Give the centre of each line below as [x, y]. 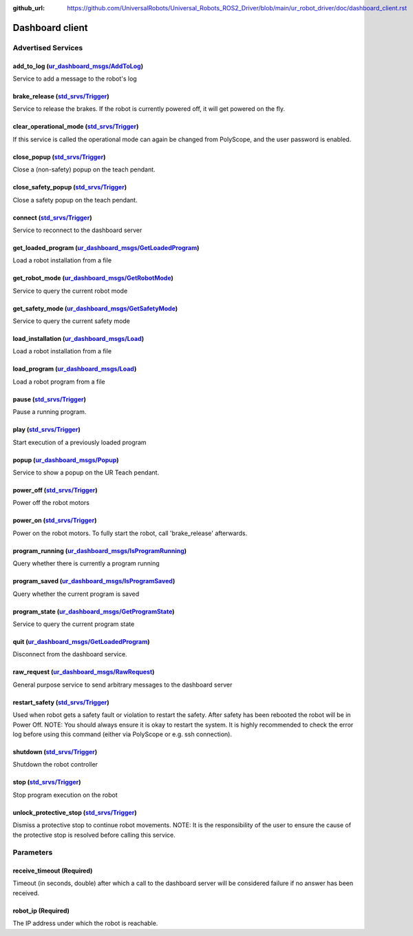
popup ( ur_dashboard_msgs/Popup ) [66, 460]
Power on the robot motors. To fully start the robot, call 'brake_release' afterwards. [130, 533]
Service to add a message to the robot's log [75, 79]
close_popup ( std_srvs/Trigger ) [59, 157]
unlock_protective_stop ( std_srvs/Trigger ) [75, 812]
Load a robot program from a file [59, 382]
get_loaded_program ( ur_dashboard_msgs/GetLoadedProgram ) [106, 247]
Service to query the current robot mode [70, 291]
